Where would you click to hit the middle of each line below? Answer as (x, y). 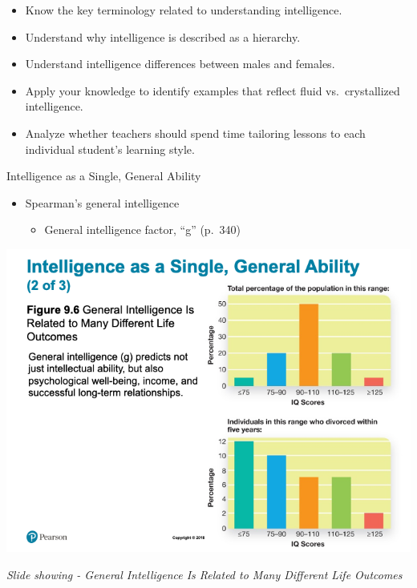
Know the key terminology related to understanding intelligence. (184, 10)
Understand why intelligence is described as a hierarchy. (163, 36)
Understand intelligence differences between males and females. (180, 64)
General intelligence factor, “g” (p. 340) (142, 230)
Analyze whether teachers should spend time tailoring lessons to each (195, 133)
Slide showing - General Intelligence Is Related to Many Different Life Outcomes (204, 574)
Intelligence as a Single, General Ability (104, 176)
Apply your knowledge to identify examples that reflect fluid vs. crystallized (213, 90)
